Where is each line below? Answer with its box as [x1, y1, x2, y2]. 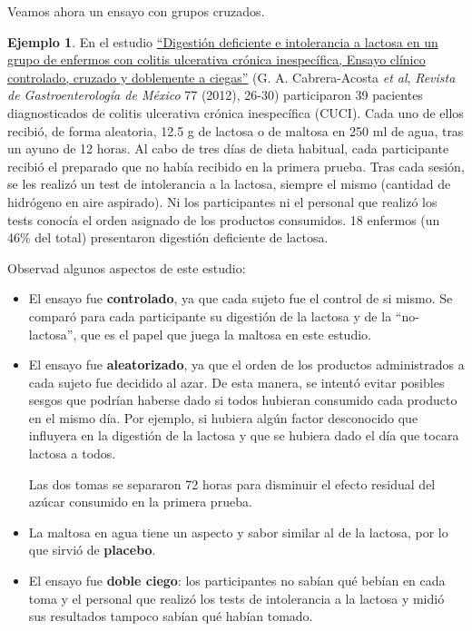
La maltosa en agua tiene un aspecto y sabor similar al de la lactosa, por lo [28, 522, 448, 541]
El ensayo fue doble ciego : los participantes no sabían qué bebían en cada [28, 571, 446, 590]
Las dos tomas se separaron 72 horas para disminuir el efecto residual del [28, 474, 436, 493]
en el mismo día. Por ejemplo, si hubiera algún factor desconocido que [28, 408, 418, 427]
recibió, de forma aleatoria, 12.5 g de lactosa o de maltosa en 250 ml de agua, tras [7, 121, 464, 140]
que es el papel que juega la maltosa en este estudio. [81, 324, 371, 343]
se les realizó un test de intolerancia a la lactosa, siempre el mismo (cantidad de [7, 174, 451, 193]
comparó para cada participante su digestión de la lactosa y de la [28, 306, 392, 325]
